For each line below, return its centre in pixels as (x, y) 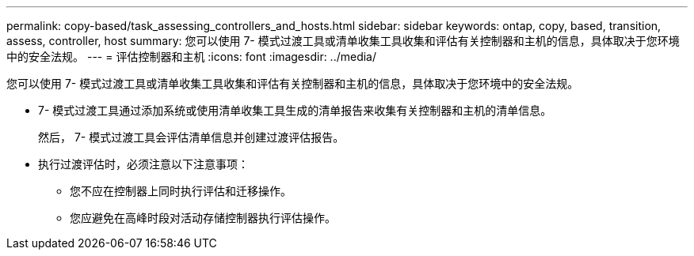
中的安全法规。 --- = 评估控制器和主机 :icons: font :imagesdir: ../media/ (192, 56)
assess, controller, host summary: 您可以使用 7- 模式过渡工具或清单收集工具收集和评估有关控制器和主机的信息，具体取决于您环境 (343, 41)
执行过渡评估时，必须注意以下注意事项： (143, 164)
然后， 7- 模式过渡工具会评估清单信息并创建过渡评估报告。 (191, 137)
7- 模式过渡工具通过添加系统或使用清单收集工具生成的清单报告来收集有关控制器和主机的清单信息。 (295, 110)
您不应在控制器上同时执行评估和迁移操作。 (181, 191)
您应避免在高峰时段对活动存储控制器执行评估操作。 (203, 218)
